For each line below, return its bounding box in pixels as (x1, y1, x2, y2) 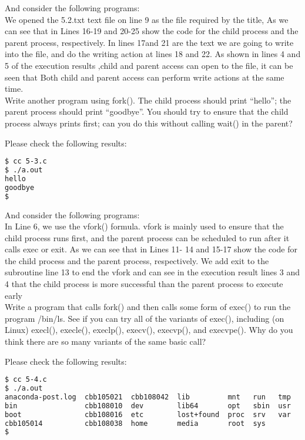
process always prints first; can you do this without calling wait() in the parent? (5, 116, 293, 129)
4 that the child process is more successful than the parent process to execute (5, 278, 283, 290)
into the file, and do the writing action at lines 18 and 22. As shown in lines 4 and (5, 48, 301, 60)
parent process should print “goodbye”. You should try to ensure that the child (5, 105, 289, 118)
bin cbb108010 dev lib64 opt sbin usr (5, 401, 291, 410)
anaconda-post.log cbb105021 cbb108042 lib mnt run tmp (5, 392, 291, 401)
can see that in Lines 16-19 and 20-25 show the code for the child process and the (5, 25, 299, 37)
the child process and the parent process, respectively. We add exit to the (5, 254, 269, 266)
